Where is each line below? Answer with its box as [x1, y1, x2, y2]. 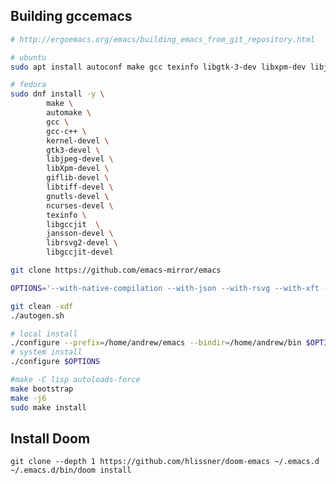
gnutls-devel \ [46, 191, 110, 201]
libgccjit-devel [46, 247, 114, 258]
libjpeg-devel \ [46, 154, 114, 164]
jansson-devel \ [46, 229, 114, 239]
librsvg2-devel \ [46, 238, 118, 248]
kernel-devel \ [46, 135, 110, 146]
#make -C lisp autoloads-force [10, 375, 141, 385]
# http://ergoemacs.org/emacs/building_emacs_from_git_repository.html [10, 34, 315, 44]
